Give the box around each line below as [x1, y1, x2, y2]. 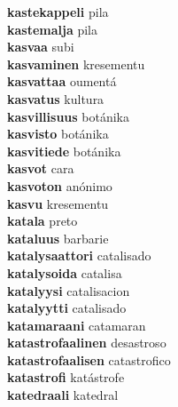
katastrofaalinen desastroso [7, 333, 166, 352]
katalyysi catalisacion [7, 281, 130, 299]
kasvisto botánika [7, 124, 109, 143]
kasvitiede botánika [7, 141, 121, 160]
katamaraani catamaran [7, 315, 146, 334]
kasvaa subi [7, 37, 74, 56]
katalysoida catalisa [7, 263, 122, 282]
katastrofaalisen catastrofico [7, 350, 171, 369]
